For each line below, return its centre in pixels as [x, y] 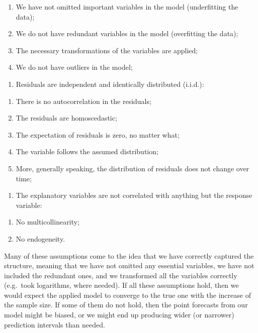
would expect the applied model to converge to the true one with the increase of [127, 295]
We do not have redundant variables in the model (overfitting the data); [127, 33]
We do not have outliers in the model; [74, 67]
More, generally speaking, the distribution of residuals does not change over [133, 168]
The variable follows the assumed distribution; [87, 151]
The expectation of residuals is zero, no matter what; [98, 134]
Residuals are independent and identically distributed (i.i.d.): [110, 84]
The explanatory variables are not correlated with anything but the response [134, 195]
